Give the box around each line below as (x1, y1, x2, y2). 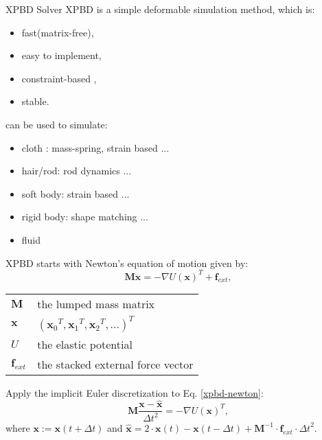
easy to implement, (21, 48, 102, 62)
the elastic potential (37, 336, 133, 352)
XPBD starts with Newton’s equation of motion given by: (5, 255, 249, 270)
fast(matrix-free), (21, 25, 94, 39)
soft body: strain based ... (21, 186, 130, 200)
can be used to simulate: (5, 117, 108, 131)
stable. (21, 94, 49, 108)
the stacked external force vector (37, 356, 194, 372)
